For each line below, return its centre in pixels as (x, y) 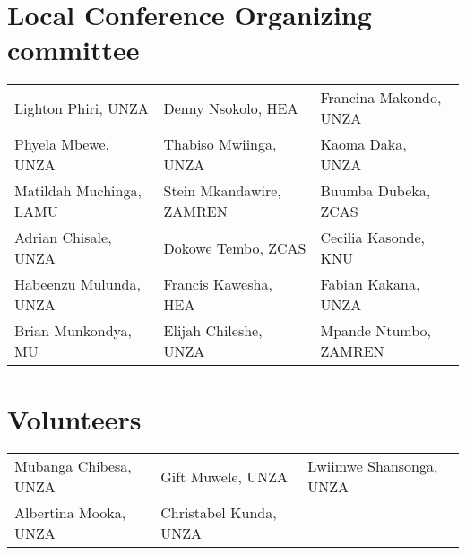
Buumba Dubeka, (375, 191)
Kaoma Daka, (363, 144)
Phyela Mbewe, (62, 144)
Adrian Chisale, (63, 238)
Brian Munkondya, (73, 331)
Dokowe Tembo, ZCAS (235, 247)
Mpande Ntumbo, (376, 331)
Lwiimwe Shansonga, (373, 466)
